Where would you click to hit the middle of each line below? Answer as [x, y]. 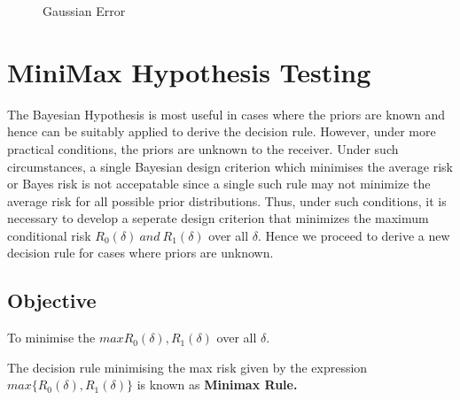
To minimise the [51, 338]
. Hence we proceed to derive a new [354, 235]
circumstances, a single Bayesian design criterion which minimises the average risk [230, 166]
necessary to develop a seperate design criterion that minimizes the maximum [218, 218]
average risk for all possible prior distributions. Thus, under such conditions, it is [227, 200]
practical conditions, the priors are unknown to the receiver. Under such [203, 148]
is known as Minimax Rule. [217, 385]
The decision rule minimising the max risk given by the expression [187, 367]
